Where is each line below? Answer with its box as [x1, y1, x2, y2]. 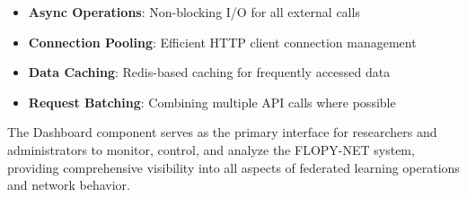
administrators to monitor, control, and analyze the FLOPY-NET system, [7, 140, 415, 158]
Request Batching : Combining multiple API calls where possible [28, 92, 396, 111]
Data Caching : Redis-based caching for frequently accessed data [28, 63, 391, 81]
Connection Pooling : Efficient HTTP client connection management [28, 32, 417, 51]
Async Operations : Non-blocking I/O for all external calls [28, 3, 360, 21]
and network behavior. [7, 176, 130, 194]
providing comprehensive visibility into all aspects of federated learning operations [7, 158, 460, 176]
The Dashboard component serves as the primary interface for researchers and [7, 123, 437, 141]
